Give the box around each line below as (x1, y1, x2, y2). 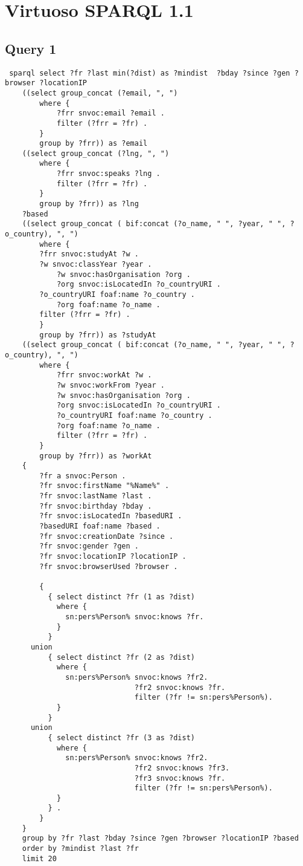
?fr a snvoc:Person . (39, 471, 126, 480)
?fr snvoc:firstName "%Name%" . (39, 481, 170, 490)
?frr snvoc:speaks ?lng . (56, 169, 161, 178)
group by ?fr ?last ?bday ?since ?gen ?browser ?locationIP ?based (22, 834, 299, 843)
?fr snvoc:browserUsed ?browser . (39, 562, 178, 571)
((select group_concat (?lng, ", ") (22, 149, 170, 158)
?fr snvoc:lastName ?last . (39, 492, 152, 501)
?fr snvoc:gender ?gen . (39, 542, 139, 551)
